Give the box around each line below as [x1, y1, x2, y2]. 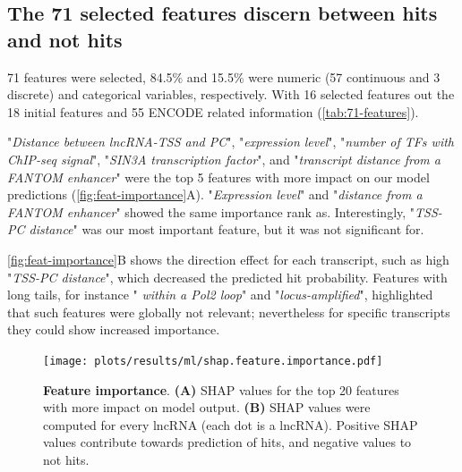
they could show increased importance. [7, 320, 220, 339]
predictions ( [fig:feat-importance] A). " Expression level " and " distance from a [7, 185, 423, 204]
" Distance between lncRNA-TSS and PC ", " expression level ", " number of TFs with [7, 132, 455, 151]
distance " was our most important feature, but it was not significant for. [29, 220, 424, 239]
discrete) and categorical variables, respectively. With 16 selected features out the [7, 85, 455, 104]
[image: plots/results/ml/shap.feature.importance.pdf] [43, 354, 383, 367]
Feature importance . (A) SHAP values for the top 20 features [43, 380, 399, 399]
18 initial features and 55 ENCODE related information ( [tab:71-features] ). [7, 102, 419, 121]
